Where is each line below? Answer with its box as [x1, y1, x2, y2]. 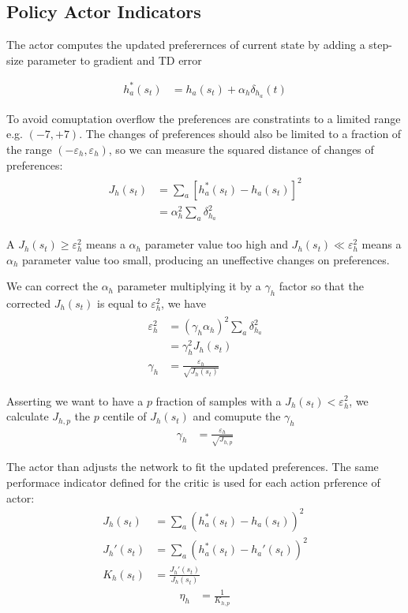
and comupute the [193, 408, 281, 424]
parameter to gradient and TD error [27, 51, 202, 68]
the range [6, 140, 52, 157]
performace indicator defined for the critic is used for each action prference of [6, 473, 380, 490]
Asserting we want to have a [6, 392, 144, 409]
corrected [6, 295, 51, 312]
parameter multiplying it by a [117, 278, 261, 294]
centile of [103, 408, 147, 424]
